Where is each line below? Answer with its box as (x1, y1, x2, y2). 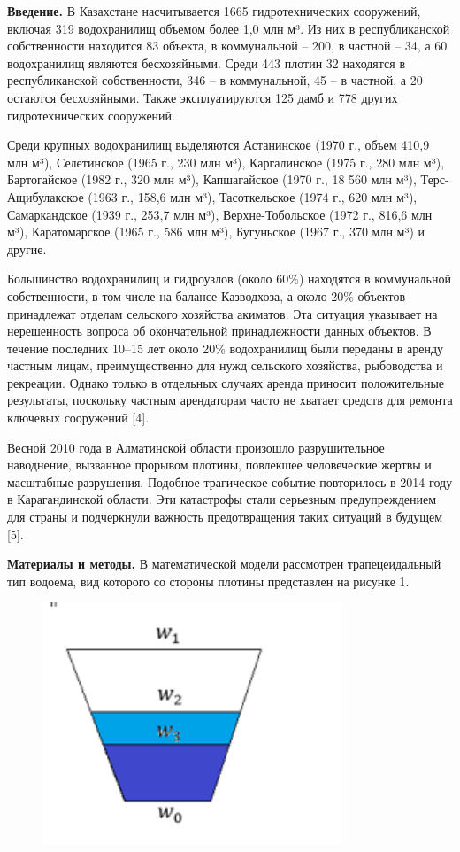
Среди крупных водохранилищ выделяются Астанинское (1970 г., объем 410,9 (7, 136, 430, 154)
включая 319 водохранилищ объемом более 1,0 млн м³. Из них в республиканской (7, 19, 450, 37)
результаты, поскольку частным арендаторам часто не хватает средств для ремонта (7, 391, 453, 409)
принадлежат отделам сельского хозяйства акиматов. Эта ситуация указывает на (7, 304, 438, 322)
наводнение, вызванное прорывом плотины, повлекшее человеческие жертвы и (7, 455, 432, 474)
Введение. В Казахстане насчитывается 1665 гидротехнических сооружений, (7, 2, 421, 19)
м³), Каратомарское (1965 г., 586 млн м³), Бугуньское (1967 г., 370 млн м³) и (7, 222, 425, 241)
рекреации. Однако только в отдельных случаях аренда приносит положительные (7, 373, 445, 391)
